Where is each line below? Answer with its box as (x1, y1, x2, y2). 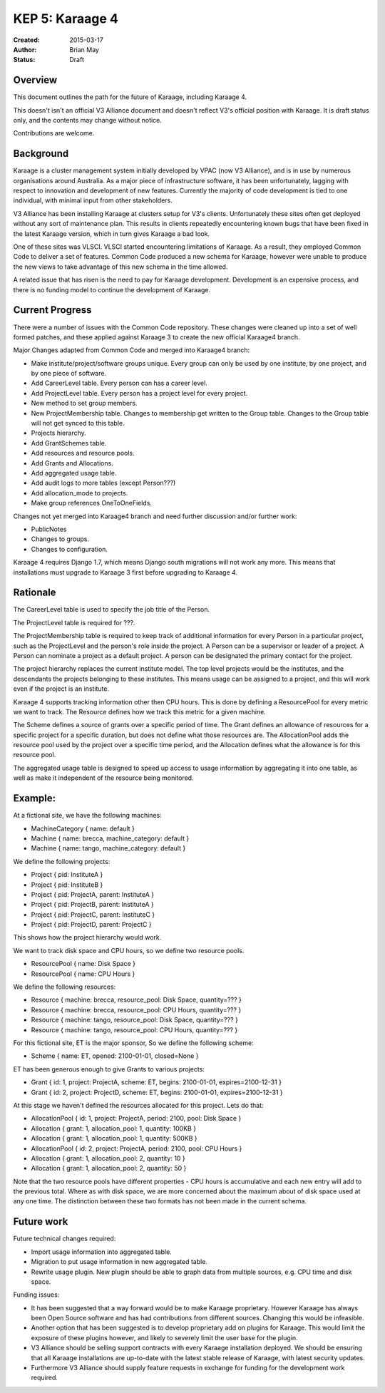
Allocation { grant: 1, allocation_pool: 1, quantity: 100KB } (31, 1124, 196, 1133)
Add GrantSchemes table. (31, 438, 107, 447)
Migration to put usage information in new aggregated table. (31, 1258, 208, 1266)
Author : (13, 45, 37, 53)
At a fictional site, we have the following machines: (13, 811, 162, 820)
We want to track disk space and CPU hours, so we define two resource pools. (13, 946, 245, 955)
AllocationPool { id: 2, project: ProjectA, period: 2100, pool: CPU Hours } (31, 1144, 242, 1153)
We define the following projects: (13, 857, 111, 865)
